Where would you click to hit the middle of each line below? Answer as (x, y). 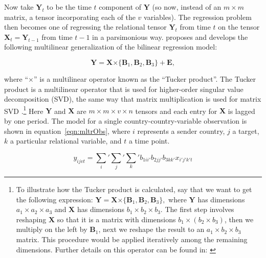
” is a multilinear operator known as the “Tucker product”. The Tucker (145, 78)
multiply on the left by (52, 229)
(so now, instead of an (187, 7)
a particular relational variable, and (66, 141)
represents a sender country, (181, 131)
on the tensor (239, 27)
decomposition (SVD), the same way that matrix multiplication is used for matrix (133, 99)
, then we (239, 219)
